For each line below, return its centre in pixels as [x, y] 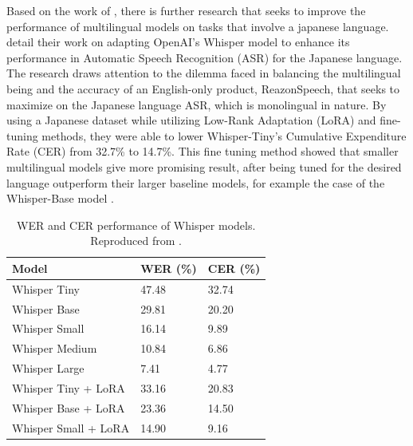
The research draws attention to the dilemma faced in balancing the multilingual [204, 73]
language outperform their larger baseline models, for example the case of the [196, 182]
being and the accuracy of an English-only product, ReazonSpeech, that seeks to [203, 88]
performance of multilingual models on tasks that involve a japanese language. [198, 26]
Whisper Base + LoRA [69, 407]
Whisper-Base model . [60, 198]
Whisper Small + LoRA [71, 427]
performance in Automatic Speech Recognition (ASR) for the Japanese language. [205, 57]
